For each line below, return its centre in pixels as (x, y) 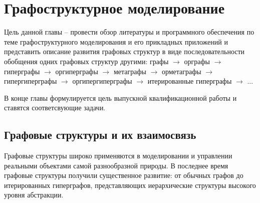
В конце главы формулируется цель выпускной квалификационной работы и (120, 97)
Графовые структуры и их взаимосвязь (100, 135)
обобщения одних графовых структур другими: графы (86, 61)
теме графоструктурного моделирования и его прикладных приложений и (116, 41)
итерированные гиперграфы (190, 81)
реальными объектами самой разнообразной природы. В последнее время (116, 165)
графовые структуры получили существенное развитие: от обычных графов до (124, 175)
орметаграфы (181, 71)
